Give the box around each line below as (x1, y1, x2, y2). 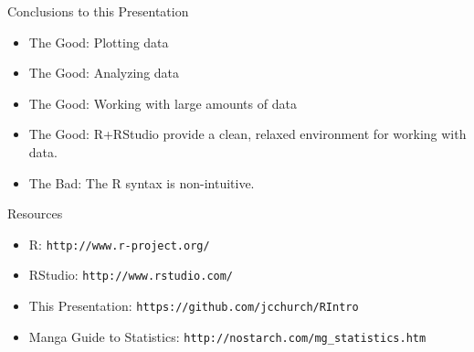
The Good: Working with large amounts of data (28, 93, 297, 112)
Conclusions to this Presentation (7, 2, 189, 20)
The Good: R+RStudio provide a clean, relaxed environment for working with (28, 124, 467, 144)
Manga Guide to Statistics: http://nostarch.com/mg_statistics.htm (28, 326, 427, 346)
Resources (7, 204, 63, 223)
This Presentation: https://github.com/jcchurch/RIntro (28, 296, 359, 315)
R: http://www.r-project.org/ (28, 234, 210, 253)
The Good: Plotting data (28, 32, 169, 51)
